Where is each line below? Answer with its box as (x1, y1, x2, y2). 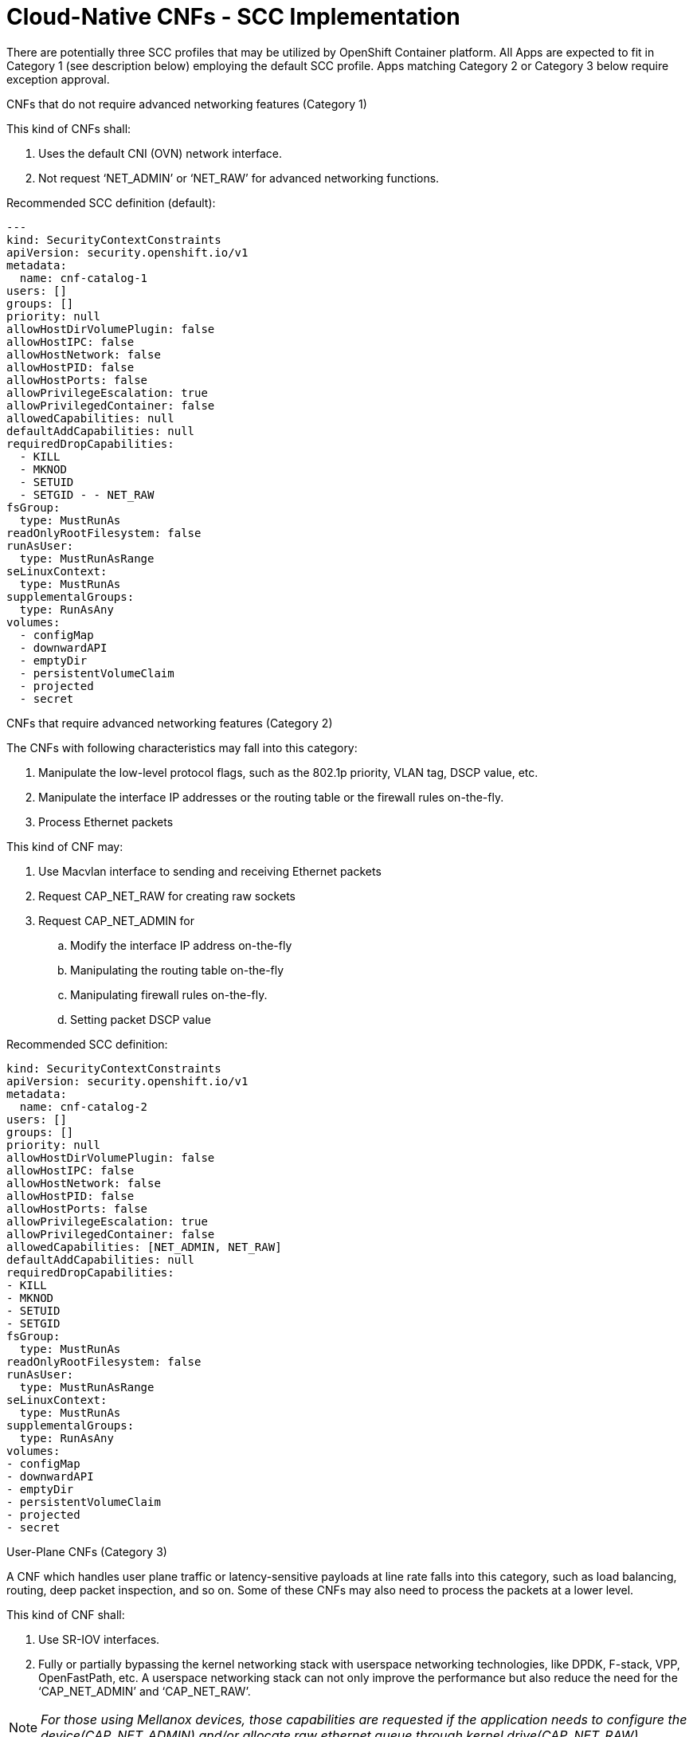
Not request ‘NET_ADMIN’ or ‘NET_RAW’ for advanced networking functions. (38, 171, 440, 185)
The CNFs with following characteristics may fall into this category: (6, 740, 358, 755)
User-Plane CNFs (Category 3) (6, 1544, 167, 1559)
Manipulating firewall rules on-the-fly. (70, 987, 268, 1002)
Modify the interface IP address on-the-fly (70, 938, 292, 952)
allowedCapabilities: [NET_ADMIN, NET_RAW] (6, 1240, 282, 1253)
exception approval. (6, 72, 110, 86)
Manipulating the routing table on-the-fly (70, 963, 284, 977)
